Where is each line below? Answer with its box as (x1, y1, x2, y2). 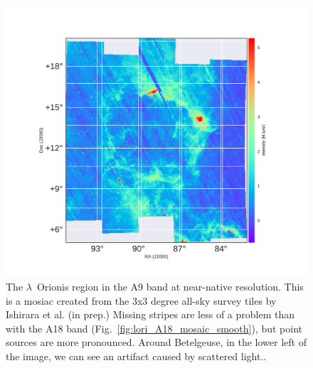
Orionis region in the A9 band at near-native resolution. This (36, 278, 304, 293)
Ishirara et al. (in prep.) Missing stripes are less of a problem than (6, 307, 295, 322)
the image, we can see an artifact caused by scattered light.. (6, 348, 267, 363)
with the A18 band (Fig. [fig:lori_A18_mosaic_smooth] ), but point (6, 320, 302, 335)
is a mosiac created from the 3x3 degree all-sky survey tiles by (6, 293, 277, 308)
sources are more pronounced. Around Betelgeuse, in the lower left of (6, 335, 307, 350)
